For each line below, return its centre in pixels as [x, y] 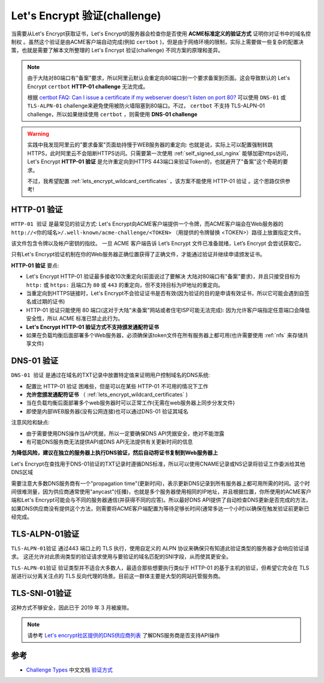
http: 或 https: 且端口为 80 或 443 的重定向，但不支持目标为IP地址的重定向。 [125, 284]
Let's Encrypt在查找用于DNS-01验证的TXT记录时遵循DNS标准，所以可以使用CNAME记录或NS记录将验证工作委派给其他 [158, 464]
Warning [38, 134]
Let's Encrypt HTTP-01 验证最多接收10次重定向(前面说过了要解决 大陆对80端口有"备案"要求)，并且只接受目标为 [163, 277]
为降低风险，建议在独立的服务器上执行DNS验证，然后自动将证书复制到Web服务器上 [115, 453]
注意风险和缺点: [31, 423]
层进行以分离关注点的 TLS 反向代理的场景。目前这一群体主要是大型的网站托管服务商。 [117, 576]
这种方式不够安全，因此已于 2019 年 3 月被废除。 [72, 608]
